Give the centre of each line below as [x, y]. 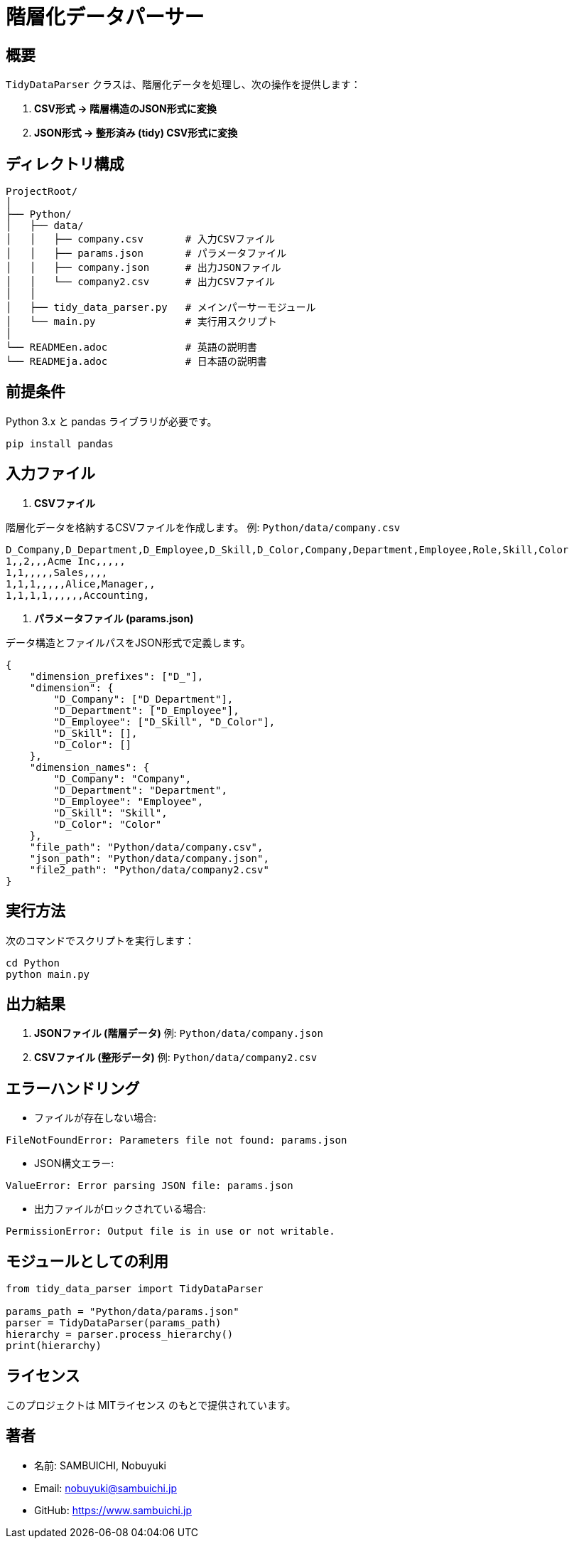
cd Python [33, 963]
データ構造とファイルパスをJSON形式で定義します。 [128, 642]
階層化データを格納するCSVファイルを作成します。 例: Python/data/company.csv [203, 527]
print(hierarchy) [54, 1346]
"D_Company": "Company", [123, 778]
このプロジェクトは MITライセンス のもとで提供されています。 [151, 1405]
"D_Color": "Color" [108, 824]
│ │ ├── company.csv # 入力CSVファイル [141, 239]
